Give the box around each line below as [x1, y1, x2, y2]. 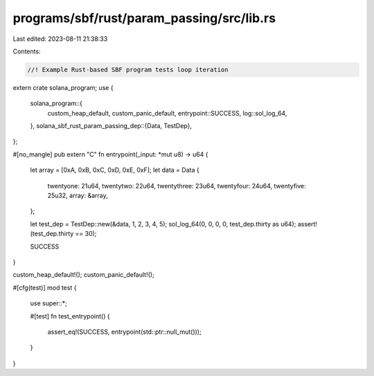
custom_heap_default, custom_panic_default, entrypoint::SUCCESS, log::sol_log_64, [47, 109, 287, 117]
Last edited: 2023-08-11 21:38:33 [12, 35, 108, 43]
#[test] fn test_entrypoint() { [30, 312, 110, 320]
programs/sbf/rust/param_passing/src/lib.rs [12, 10, 276, 26]
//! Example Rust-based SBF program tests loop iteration [27, 66, 229, 73]
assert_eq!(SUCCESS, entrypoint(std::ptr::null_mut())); [47, 328, 202, 336]
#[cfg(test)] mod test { [12, 283, 77, 292]
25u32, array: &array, [47, 191, 108, 200]
